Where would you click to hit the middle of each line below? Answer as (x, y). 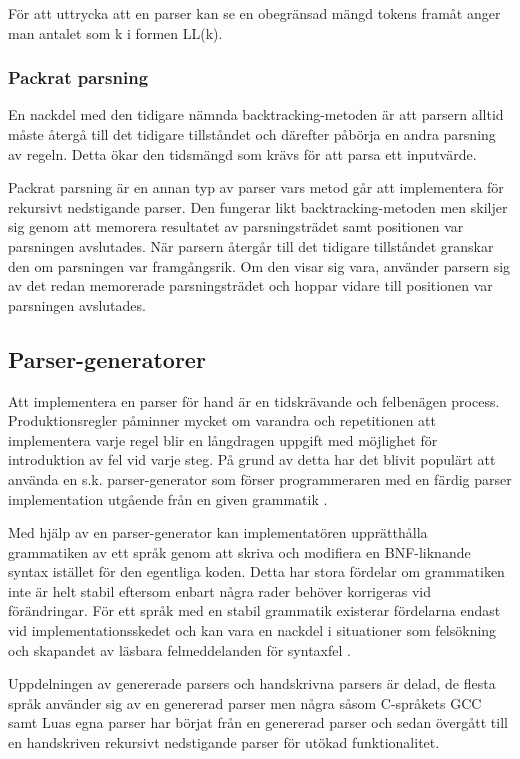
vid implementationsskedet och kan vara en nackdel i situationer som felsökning (252, 630)
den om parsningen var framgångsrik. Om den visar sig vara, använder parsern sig (259, 265)
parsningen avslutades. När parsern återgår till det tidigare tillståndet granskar (251, 245)
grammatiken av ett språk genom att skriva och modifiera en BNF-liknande (239, 551)
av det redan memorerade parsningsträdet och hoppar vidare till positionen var (250, 285)
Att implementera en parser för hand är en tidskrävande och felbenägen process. (254, 400)
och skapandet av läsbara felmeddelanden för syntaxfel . (179, 649)
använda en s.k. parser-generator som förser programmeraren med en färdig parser (260, 478)
